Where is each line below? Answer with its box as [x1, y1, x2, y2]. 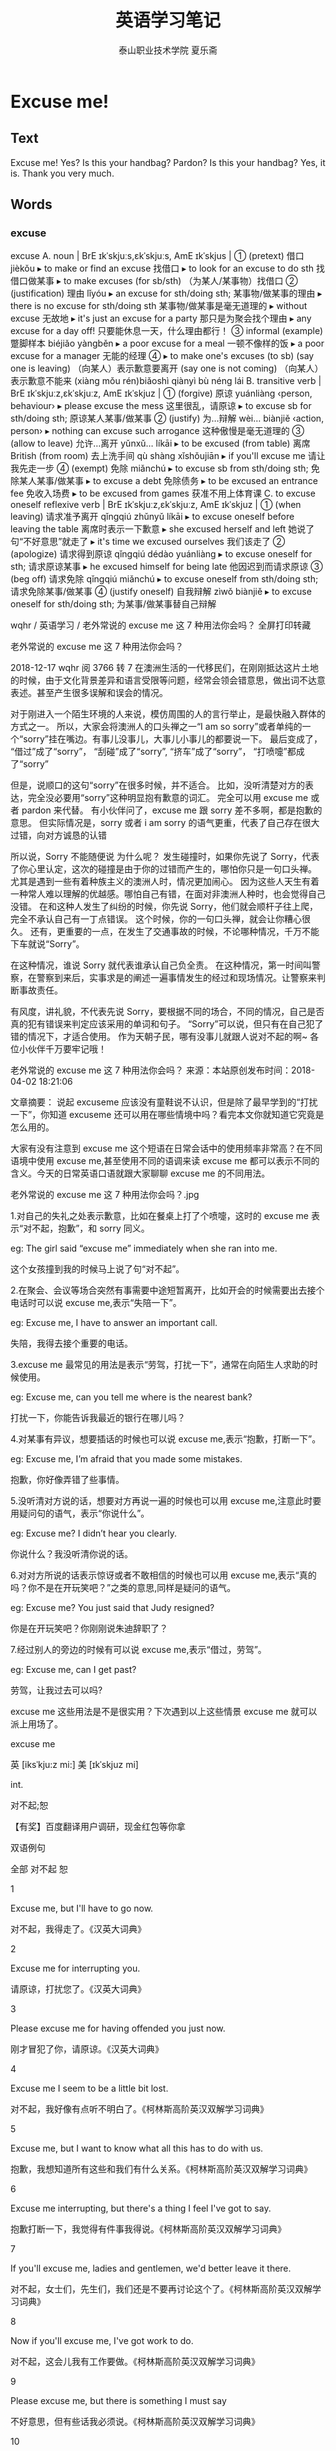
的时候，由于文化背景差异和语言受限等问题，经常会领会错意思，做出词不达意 [10, 674, 326, 686]
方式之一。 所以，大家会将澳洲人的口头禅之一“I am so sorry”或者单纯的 [10, 721, 303, 733]
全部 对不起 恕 [10, 1863, 68, 1875]
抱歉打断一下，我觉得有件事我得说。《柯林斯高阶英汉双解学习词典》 [10, 2223, 287, 2235]
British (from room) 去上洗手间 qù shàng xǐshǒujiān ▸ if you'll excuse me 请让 [10, 450, 326, 462]
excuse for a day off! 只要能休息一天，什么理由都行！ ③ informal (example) [10, 325, 324, 337]
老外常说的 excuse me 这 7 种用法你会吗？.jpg [10, 1189, 200, 1201]
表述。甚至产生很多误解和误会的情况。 [10, 687, 168, 699]
